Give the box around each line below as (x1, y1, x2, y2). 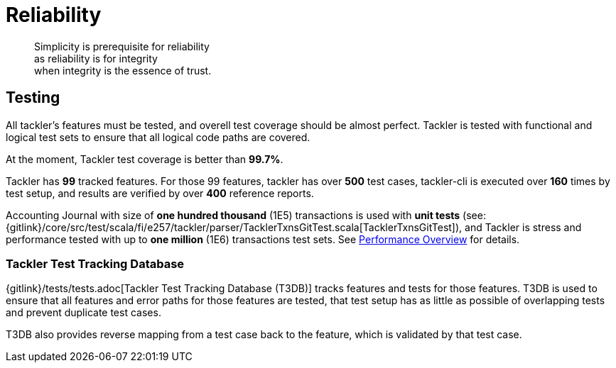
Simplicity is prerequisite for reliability (34, 40, 210, 52)
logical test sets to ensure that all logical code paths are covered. (6, 130, 310, 143)
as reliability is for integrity (34, 52, 158, 65)
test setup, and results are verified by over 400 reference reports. (6, 186, 314, 199)
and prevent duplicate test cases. (6, 306, 161, 319)
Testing (6, 89, 60, 107)
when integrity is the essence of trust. (34, 64, 212, 77)
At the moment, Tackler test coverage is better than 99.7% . (6, 152, 283, 165)
